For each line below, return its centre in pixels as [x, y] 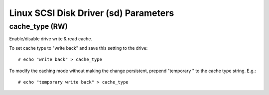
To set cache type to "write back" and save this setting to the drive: [78, 48]
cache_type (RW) [39, 26]
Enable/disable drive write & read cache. [51, 39]
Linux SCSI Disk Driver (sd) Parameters [92, 13]
